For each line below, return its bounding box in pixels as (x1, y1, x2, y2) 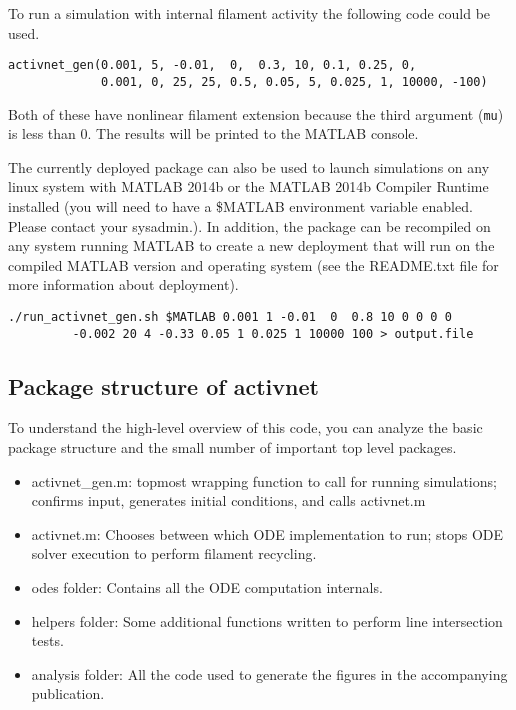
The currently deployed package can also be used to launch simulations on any (8, 156, 490, 177)
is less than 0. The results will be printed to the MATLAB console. (8, 123, 419, 144)
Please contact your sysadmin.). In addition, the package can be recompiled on (8, 215, 491, 236)
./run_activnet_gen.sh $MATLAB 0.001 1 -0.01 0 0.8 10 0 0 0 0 (8, 309, 452, 324)
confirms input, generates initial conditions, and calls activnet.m (31, 490, 426, 511)
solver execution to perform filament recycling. (31, 543, 317, 564)
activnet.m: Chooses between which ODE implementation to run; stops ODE (31, 523, 504, 544)
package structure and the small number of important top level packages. (8, 437, 457, 458)
